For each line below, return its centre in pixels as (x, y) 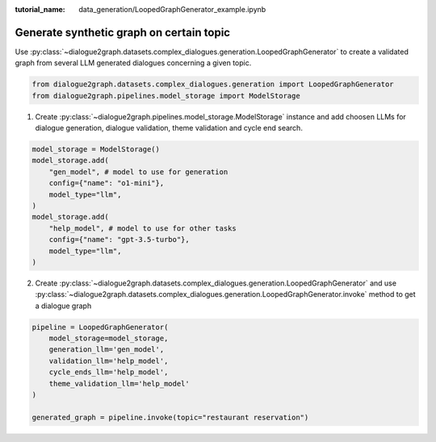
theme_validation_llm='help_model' (119, 384)
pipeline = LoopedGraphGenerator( (100, 327)
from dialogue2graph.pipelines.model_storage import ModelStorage (166, 96)
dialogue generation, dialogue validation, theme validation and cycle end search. (169, 128)
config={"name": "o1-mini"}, (107, 183)
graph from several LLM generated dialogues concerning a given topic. (133, 63)
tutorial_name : (40, 9)
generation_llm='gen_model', (107, 350)
